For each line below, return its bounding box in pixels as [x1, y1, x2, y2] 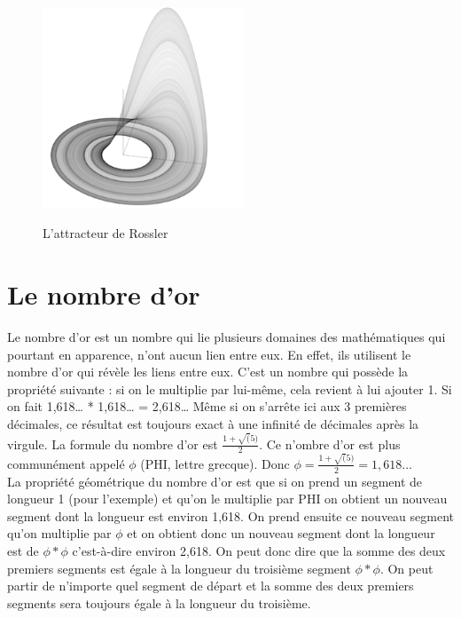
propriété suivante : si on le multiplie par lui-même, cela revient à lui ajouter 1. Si [7, 379, 452, 398]
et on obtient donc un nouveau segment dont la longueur [127, 524, 435, 543]
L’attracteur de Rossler [43, 224, 168, 242]
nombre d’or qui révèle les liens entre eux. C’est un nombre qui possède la [7, 362, 409, 381]
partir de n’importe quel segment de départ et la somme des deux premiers [7, 576, 414, 595]
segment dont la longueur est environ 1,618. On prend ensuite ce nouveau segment [7, 506, 455, 525]
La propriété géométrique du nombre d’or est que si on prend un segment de [7, 471, 423, 490]
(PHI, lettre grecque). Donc [140, 454, 290, 472]
